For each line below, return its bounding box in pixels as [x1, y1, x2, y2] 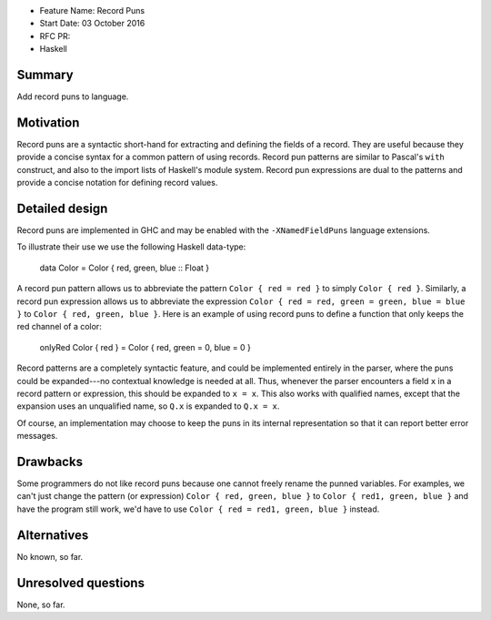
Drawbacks [16, 453, 84, 469]
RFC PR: [39, 30, 71, 41]
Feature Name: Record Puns [39, 5, 145, 15]
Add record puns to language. [16, 91, 129, 102]
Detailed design [16, 200, 108, 216]
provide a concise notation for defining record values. [16, 178, 218, 188]
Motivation [16, 115, 80, 130]
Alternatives [16, 527, 89, 543]
